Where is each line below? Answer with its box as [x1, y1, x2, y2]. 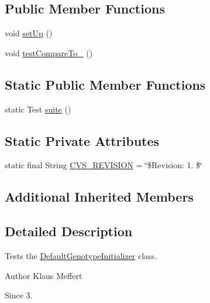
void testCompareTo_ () [5, 46, 93, 59]
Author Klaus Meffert [5, 269, 82, 281]
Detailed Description [5, 222, 133, 240]
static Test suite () [5, 103, 71, 115]
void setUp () [5, 27, 53, 39]
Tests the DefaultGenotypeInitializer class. [5, 249, 157, 261]
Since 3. [5, 289, 33, 301]
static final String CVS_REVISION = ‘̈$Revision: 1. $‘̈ [5, 159, 202, 171]
